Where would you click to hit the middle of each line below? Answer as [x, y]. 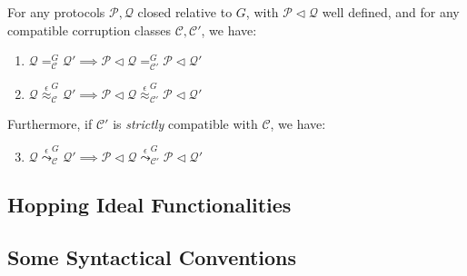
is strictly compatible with [185, 123]
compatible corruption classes [89, 30]
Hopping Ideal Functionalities [149, 204]
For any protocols [56, 12]
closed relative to [185, 12]
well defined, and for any [391, 12]
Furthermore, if [50, 123]
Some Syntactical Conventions [152, 257]
